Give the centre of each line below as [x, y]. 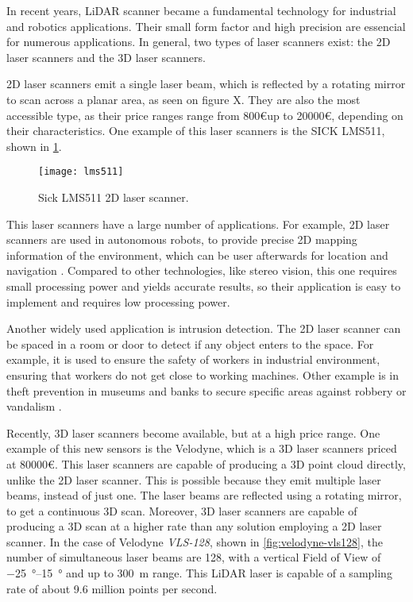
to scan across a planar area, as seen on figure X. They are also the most [183, 99]
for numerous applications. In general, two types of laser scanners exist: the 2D [199, 42]
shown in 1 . [34, 146]
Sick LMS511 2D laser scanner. [114, 197]
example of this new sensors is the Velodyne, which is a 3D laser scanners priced [202, 448]
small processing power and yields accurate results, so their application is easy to [204, 286]
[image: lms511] [81, 172]
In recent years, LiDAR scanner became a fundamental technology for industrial [201, 10]
